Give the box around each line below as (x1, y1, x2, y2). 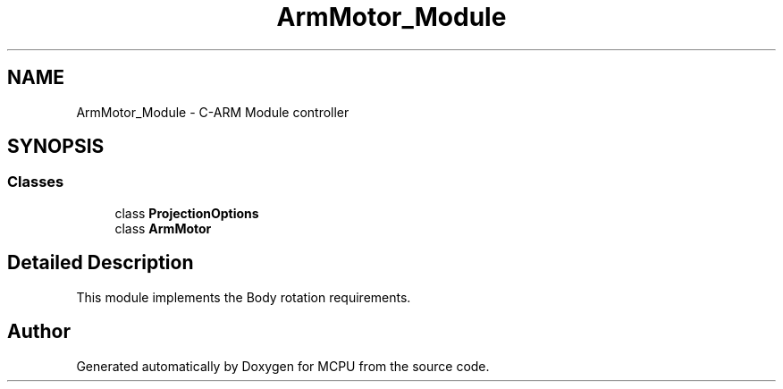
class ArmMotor (114, 220, 212, 236)
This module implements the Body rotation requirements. (76, 289, 411, 305)
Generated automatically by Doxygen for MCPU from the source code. (76, 358, 490, 374)
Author (7, 320, 71, 343)
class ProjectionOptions (114, 205, 259, 221)
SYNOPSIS (7, 135, 105, 158)
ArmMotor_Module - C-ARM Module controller (76, 104, 349, 120)
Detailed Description (7, 251, 194, 275)
